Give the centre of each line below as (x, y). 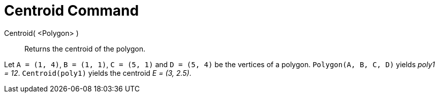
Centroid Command (72, 11)
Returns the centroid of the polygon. (85, 48)
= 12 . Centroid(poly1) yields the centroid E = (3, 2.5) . (98, 73)
